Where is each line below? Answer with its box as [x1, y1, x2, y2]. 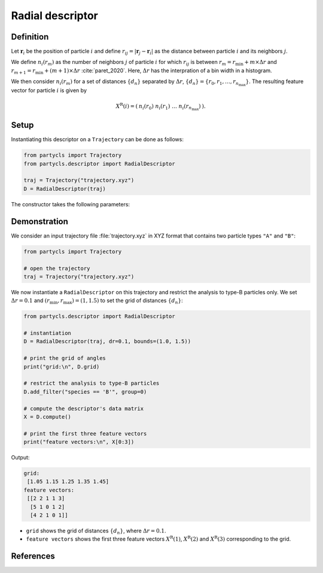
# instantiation [23, 330, 72, 337]
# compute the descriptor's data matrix [23, 405, 144, 412]
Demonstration [11, 216, 69, 227]
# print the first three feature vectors [23, 430, 147, 437]
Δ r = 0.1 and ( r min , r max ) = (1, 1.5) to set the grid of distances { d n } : [11, 297, 183, 306]
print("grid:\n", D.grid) [23, 363, 100, 370]
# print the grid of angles [23, 355, 106, 362]
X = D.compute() [23, 413, 72, 420]
